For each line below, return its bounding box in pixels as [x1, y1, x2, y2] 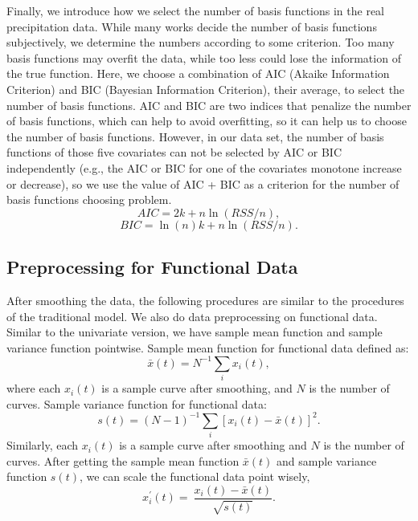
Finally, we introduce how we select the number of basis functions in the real [6, 2, 384, 18]
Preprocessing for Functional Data [6, 254, 298, 279]
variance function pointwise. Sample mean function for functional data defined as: [6, 339, 409, 356]
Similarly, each [6, 437, 79, 454]
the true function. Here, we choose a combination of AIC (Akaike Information [6, 65, 390, 82]
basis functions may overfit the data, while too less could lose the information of [6, 49, 401, 66]
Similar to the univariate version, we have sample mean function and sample [6, 324, 383, 340]
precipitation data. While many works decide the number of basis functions [6, 18, 377, 35]
